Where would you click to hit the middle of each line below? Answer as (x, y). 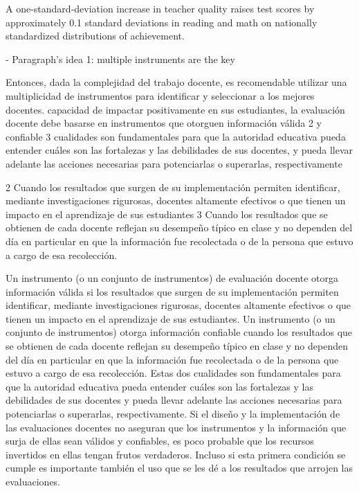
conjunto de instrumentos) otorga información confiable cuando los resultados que (179, 332)
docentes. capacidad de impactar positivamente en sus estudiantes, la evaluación (175, 109)
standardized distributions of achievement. (95, 36)
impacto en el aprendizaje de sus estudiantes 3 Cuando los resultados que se (167, 214)
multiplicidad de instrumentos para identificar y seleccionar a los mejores (160, 95)
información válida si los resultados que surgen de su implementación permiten (172, 291)
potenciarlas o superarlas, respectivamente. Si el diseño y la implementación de (173, 414)
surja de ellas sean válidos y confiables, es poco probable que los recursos (160, 441)
